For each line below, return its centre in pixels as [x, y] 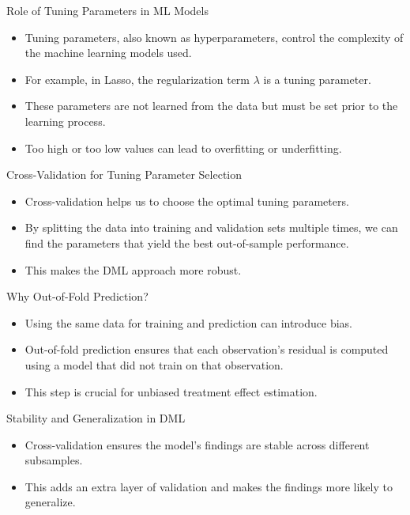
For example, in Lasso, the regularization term [137, 79]
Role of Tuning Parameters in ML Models [107, 10]
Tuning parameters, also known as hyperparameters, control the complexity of [214, 37]
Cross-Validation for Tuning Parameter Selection [124, 174]
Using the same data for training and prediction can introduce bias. [188, 322]
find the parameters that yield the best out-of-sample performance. [187, 242]
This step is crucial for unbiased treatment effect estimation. [171, 391]
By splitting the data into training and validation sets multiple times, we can [211, 227]
